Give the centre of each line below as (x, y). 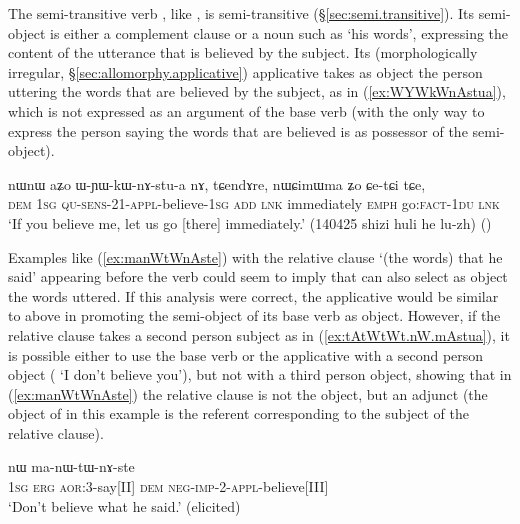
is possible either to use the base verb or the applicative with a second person (246, 354)
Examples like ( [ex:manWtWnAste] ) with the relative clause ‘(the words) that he (255, 256)
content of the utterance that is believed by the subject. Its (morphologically (243, 52)
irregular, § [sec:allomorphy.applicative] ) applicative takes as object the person (245, 71)
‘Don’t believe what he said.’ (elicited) (124, 505)
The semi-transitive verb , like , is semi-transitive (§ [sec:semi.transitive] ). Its (241, 13)
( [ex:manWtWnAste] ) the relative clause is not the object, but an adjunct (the (248, 393)
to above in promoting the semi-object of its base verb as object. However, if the (254, 315)
